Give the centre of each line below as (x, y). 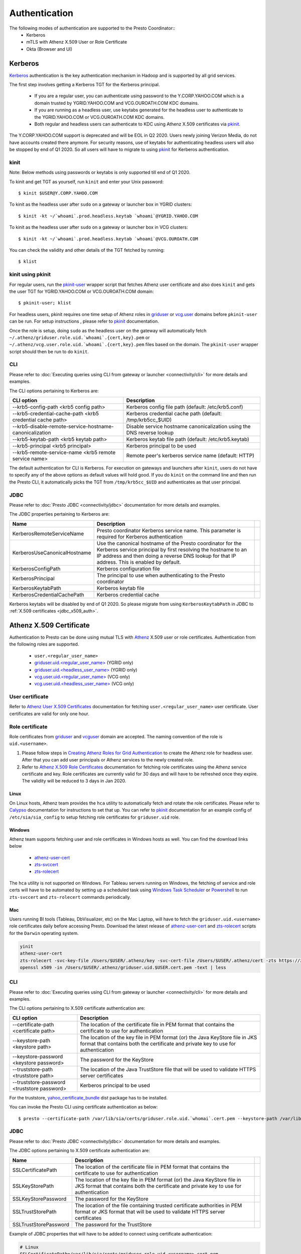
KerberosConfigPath (36, 568)
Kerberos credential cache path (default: (174, 413)
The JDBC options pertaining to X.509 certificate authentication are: (80, 1151)
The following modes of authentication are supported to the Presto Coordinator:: (92, 28)
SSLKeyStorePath (33, 1186)
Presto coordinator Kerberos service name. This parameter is (169, 530)
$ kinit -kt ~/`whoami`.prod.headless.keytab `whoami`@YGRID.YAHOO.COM (108, 216)
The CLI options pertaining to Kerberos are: (54, 391)
